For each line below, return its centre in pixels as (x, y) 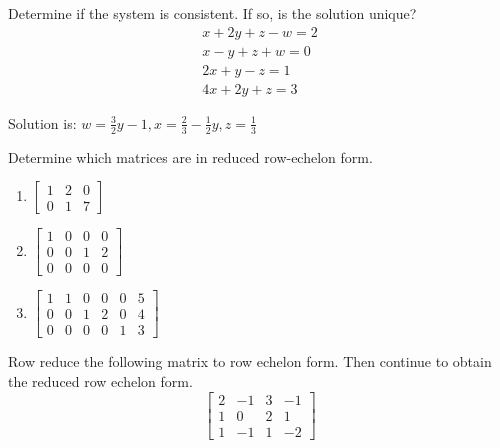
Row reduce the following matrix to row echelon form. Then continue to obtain (250, 361)
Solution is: (42, 122)
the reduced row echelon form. (100, 380)
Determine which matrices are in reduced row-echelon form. (190, 156)
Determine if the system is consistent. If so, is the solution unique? (212, 13)
